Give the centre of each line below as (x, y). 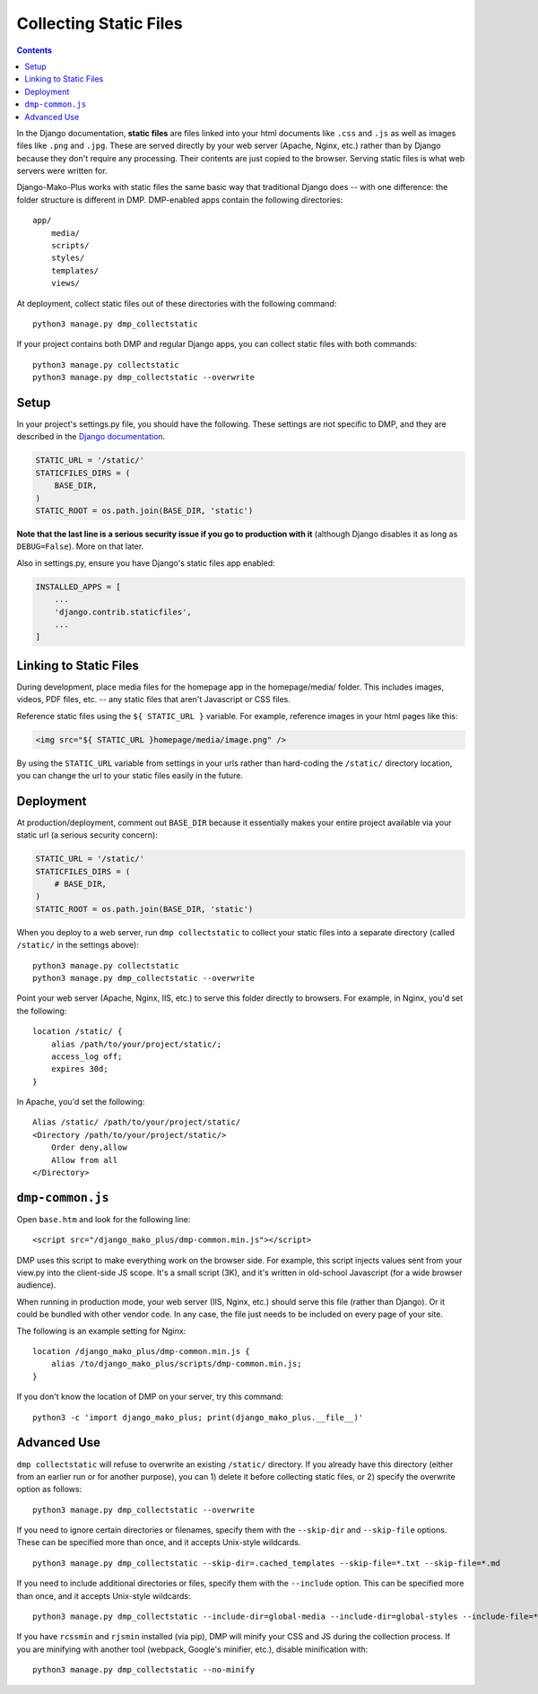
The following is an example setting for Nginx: (101, 1331)
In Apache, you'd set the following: (81, 1102)
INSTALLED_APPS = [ (78, 586)
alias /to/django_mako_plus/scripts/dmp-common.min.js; (176, 1364)
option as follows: (49, 1490)
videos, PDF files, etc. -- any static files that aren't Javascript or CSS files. (154, 699)
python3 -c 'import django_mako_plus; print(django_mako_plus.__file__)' (198, 1417)
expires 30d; (79, 1069)
